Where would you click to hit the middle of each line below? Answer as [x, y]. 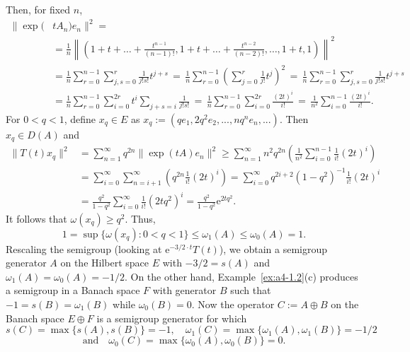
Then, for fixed [38, 9]
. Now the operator [233, 304]
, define [80, 118]
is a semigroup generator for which [172, 318]
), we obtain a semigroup [273, 248]
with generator [184, 290]
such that [251, 290]
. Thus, [140, 218]
